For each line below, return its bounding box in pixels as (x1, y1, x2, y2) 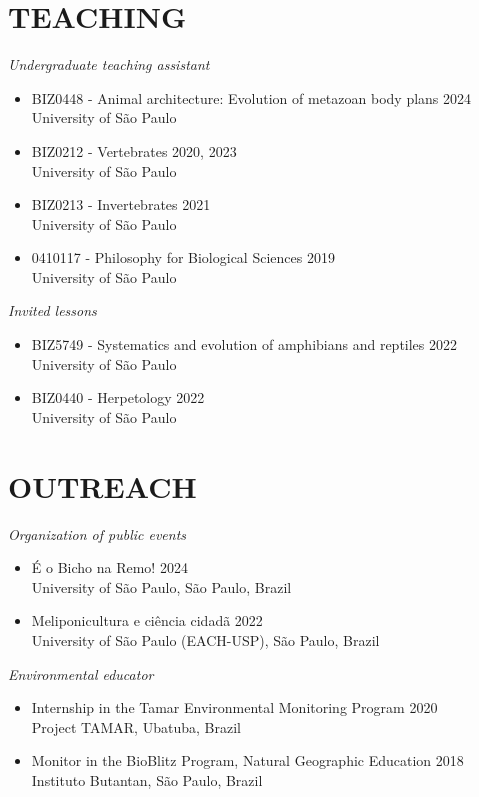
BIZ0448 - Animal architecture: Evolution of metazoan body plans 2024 (31, 87, 472, 108)
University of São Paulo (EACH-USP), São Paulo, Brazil (31, 629, 380, 650)
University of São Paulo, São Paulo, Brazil (31, 576, 292, 597)
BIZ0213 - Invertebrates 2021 (31, 194, 211, 215)
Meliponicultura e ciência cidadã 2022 (31, 610, 263, 631)
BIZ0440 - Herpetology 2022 (31, 387, 205, 408)
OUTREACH (8, 465, 197, 506)
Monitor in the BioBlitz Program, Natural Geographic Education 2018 (31, 750, 464, 771)
